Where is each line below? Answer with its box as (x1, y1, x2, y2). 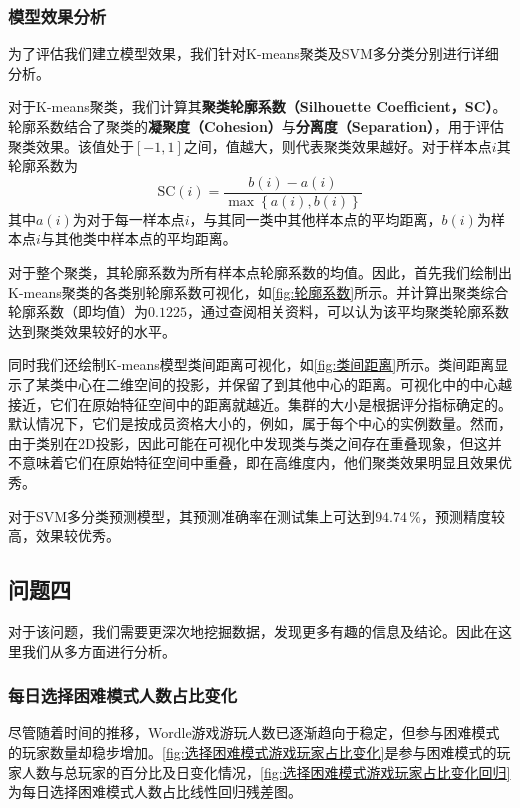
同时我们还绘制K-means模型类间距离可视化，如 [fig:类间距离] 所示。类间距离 (8, 354, 495, 375)
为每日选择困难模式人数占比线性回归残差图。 (8, 781, 302, 802)
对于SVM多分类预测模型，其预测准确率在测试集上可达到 (8, 505, 376, 526)
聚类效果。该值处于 (8, 135, 134, 156)
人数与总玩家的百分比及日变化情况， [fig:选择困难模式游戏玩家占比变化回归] (21, 761, 511, 782)
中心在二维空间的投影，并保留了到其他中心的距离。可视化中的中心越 (63, 374, 512, 394)
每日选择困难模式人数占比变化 (8, 683, 238, 708)
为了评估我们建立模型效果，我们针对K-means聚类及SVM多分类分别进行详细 (8, 43, 499, 64)
